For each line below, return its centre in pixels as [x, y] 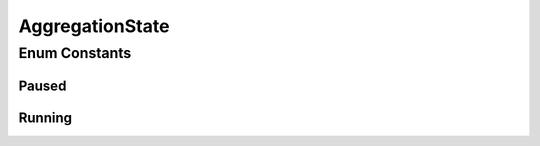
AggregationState [94, 26]
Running [45, 117]
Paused [42, 85]
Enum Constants [75, 53]
